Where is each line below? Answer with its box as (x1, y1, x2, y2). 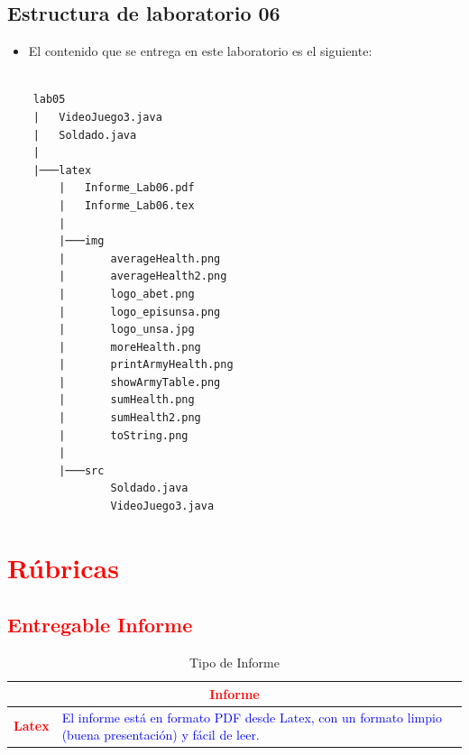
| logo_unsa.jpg (59, 323, 195, 336)
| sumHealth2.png (59, 411, 201, 425)
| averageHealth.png (59, 252, 221, 265)
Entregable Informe (7, 611, 193, 639)
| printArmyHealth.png (59, 358, 234, 372)
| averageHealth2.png (59, 270, 227, 283)
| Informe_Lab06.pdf (59, 181, 195, 195)
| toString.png (59, 428, 189, 442)
